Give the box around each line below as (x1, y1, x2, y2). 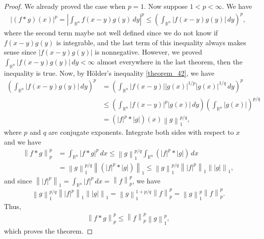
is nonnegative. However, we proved (95, 47, 202, 57)
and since (4, 175, 32, 185)
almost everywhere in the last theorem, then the (97, 56, 243, 66)
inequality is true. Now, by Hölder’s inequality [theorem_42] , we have (4, 67, 215, 78)
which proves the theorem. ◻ (4, 225, 93, 236)
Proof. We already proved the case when (4, 1, 126, 11)
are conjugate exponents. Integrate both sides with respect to (48, 127, 234, 137)
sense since (4, 47, 37, 57)
